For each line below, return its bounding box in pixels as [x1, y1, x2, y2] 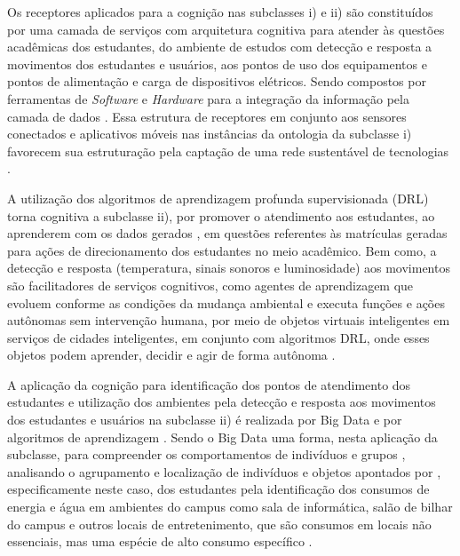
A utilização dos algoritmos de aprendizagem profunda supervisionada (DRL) [7, 188, 429, 207]
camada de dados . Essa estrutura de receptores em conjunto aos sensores [7, 107, 407, 125]
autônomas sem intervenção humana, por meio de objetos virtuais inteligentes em [7, 311, 450, 330]
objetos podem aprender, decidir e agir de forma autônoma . [7, 346, 336, 364]
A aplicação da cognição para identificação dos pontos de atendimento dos [7, 375, 411, 393]
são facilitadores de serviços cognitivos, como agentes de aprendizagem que [7, 275, 414, 294]
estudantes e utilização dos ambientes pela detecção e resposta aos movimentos [7, 393, 436, 411]
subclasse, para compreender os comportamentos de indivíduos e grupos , [7, 445, 406, 464]
